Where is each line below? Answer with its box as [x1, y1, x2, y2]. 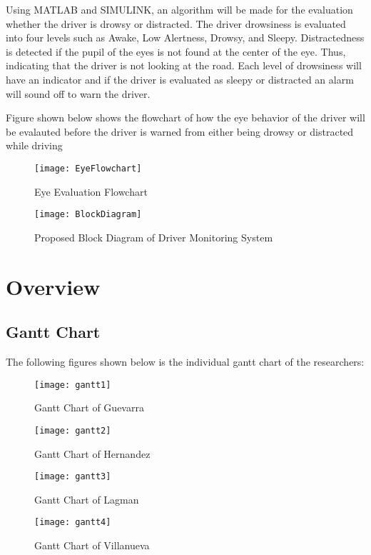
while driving [6, 138, 63, 153]
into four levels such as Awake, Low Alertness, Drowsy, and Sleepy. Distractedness [6, 30, 365, 45]
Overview [6, 271, 101, 301]
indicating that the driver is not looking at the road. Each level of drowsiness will [6, 58, 362, 73]
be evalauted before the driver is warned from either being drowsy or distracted [6, 124, 354, 139]
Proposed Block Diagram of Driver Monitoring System [34, 229, 273, 244]
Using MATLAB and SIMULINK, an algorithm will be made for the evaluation [6, 2, 353, 16]
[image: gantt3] [34, 471, 111, 482]
